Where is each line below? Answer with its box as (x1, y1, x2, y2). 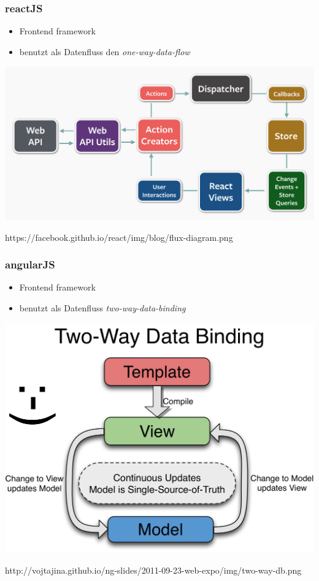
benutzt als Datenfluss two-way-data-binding (19, 301, 186, 314)
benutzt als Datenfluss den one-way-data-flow (19, 45, 190, 58)
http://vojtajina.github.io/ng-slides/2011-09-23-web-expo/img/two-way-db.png (5, 563, 302, 576)
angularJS (5, 257, 55, 272)
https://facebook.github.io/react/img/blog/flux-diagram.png (5, 230, 233, 243)
